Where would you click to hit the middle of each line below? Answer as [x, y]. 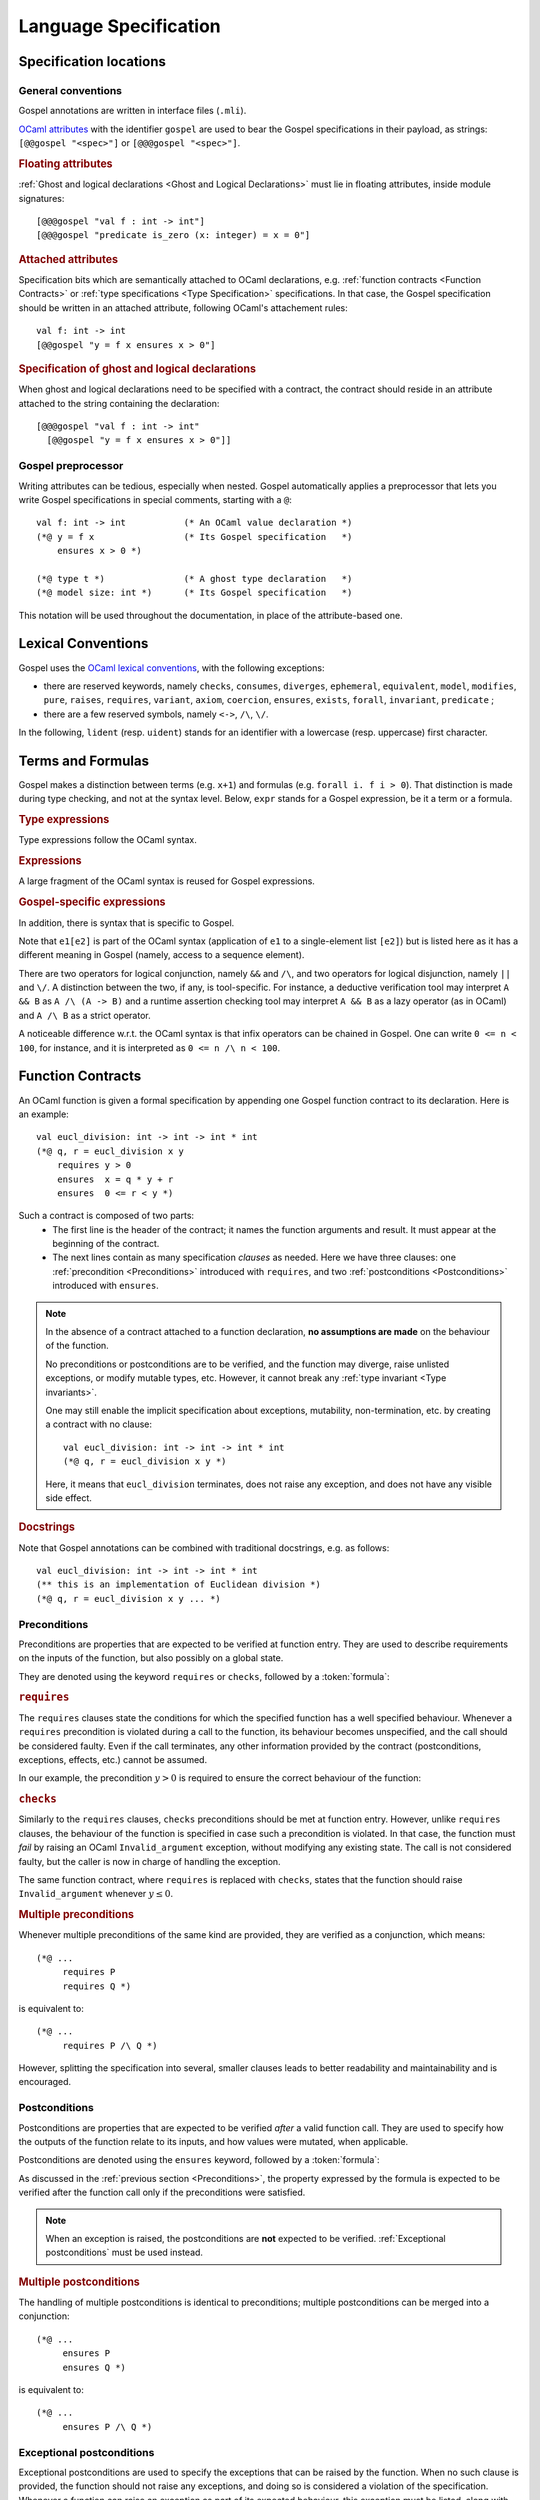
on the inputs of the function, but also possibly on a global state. [151, 1658]
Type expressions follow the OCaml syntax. [107, 840]
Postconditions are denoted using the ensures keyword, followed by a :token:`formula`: [199, 2160]
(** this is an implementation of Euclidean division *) [179, 1584]
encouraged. [45, 2082]
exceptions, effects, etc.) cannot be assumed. [113, 1759]
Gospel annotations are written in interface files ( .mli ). [132, 111]
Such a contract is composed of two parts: [106, 1216]
